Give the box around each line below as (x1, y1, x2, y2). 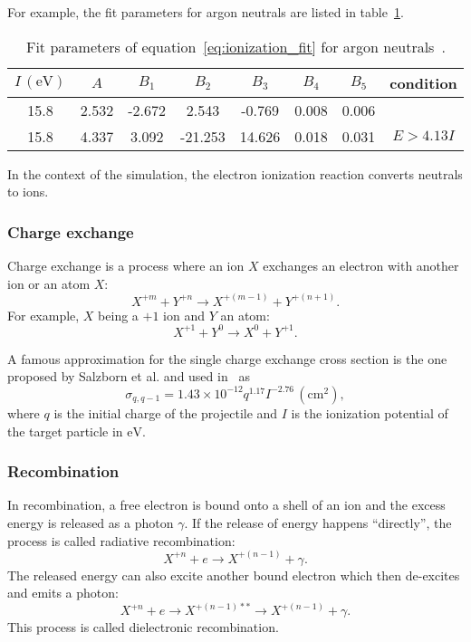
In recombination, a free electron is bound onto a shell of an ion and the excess (7, 495, 446, 514)
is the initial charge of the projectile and (53, 403, 278, 422)
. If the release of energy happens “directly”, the (184, 513, 452, 532)
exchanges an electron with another (263, 256, 459, 274)
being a (98, 305, 139, 324)
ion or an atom (7, 273, 91, 292)
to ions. (7, 182, 49, 201)
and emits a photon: (7, 583, 119, 602)
